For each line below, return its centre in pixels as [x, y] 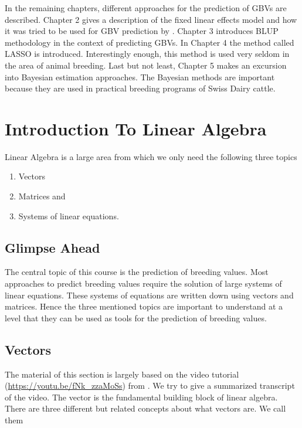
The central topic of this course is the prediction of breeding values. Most [137, 272]
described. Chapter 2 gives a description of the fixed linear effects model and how [151, 19]
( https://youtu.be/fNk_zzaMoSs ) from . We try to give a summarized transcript [150, 385]
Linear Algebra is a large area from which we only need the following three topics [151, 156]
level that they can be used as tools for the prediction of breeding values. [136, 317]
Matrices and [42, 196]
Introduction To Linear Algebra [136, 128]
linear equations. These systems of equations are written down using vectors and [149, 295]
